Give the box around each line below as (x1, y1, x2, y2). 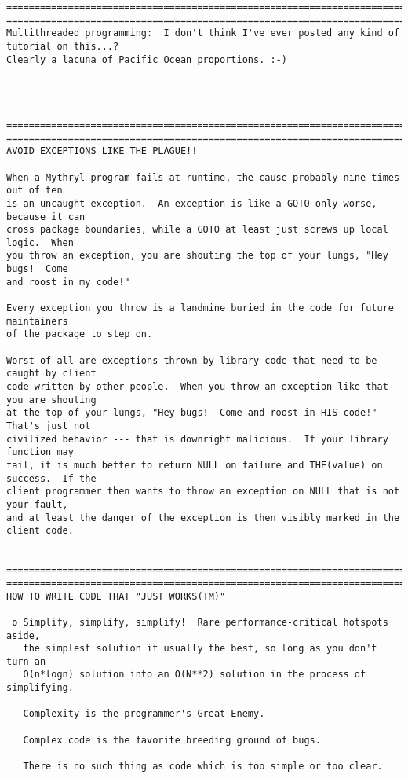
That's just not (6, 420, 91, 431)
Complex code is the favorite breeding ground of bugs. (23, 734, 321, 746)
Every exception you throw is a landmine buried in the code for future (6, 303, 394, 314)
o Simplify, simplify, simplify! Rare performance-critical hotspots (12, 616, 388, 628)
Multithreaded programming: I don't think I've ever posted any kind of (6, 28, 400, 39)
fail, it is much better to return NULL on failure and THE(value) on (6, 459, 383, 471)
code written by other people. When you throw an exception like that (6, 381, 388, 393)
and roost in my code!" (6, 276, 130, 288)
